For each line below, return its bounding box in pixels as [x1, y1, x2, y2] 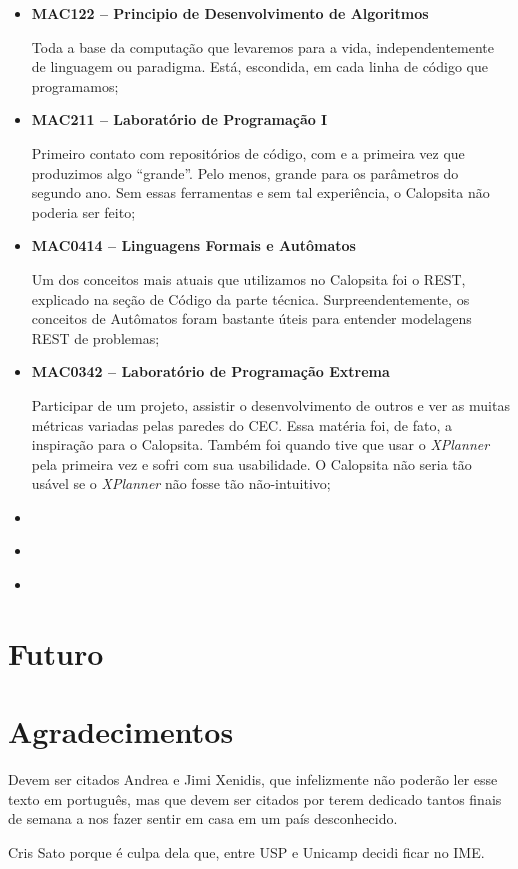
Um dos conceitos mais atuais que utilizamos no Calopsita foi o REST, [31, 268, 466, 289]
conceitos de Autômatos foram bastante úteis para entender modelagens [31, 308, 472, 329]
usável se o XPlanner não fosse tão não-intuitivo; [31, 473, 331, 494]
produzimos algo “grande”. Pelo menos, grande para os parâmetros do [31, 162, 459, 183]
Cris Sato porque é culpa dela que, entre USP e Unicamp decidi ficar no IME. [8, 841, 485, 862]
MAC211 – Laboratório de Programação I [31, 109, 328, 130]
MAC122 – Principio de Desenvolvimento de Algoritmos [31, 3, 429, 23]
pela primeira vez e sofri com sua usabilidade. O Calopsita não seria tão [31, 453, 472, 474]
